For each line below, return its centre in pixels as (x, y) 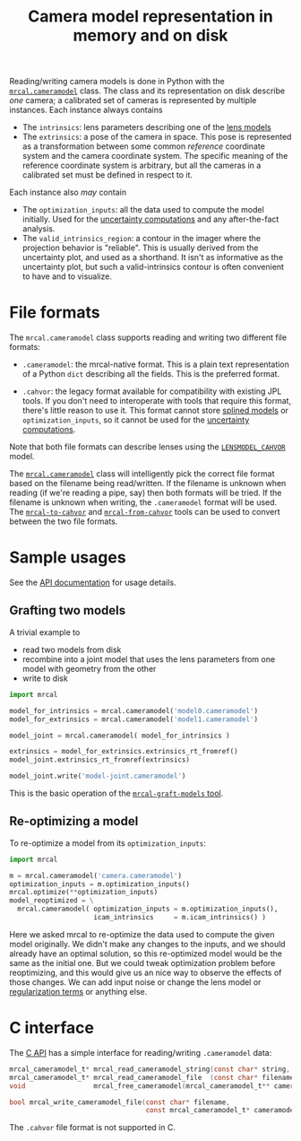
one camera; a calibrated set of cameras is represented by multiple (133, 100)
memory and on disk (150, 35)
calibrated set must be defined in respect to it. (107, 175)
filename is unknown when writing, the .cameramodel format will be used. (143, 502)
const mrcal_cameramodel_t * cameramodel (222, 1111)
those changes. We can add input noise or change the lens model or (135, 982)
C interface (52, 1028)
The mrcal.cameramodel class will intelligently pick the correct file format (142, 474)
